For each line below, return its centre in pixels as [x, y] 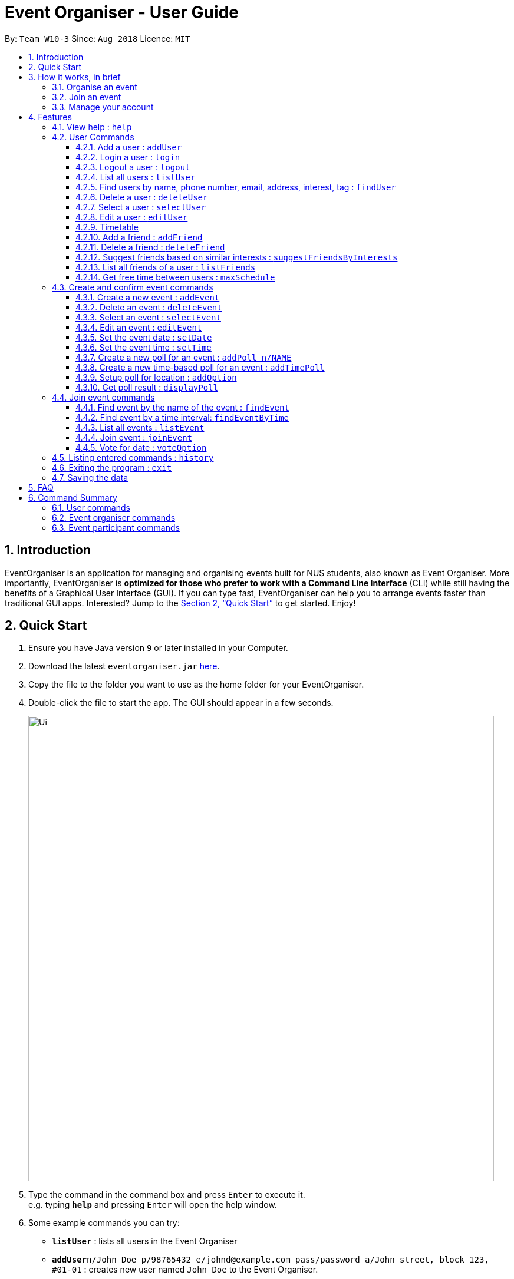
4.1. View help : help [92, 127]
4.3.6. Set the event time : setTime [144, 347]
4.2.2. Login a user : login [128, 157]
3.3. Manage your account [103, 107]
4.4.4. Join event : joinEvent [134, 437]
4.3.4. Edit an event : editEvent [139, 327]
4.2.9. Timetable [107, 227]
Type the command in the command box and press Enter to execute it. [167, 1195]
